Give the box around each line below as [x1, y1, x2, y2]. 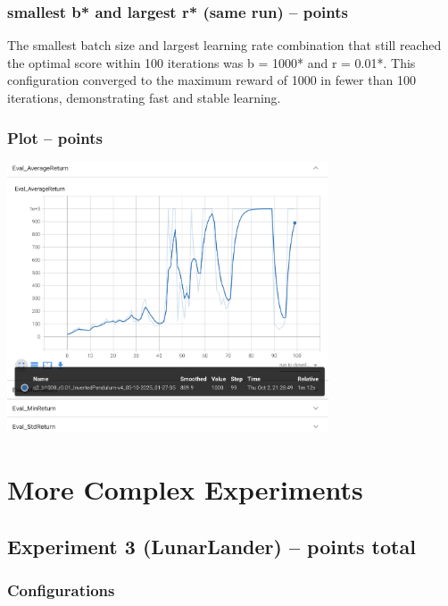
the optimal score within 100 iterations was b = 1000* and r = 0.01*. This [7, 53, 416, 72]
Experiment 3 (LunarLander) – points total [7, 532, 416, 560]
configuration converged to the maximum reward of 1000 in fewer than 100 [7, 71, 416, 89]
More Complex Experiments [7, 470, 363, 507]
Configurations [7, 578, 115, 601]
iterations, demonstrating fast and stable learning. [7, 88, 281, 106]
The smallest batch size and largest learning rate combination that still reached [7, 36, 442, 55]
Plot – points [7, 126, 104, 148]
